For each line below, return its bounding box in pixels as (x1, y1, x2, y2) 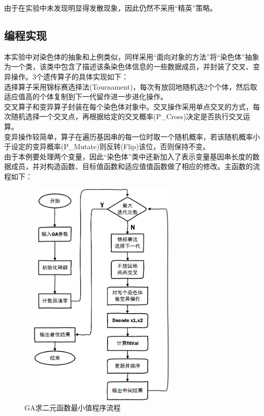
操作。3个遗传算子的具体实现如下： (11, 71, 128, 81)
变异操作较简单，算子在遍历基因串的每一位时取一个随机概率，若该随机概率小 (4, 131, 260, 142)
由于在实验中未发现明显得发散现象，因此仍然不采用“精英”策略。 (4, 3, 217, 13)
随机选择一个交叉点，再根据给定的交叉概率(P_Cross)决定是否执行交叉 (11, 111, 243, 122)
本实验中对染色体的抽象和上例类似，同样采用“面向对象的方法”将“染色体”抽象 (4, 51, 259, 62)
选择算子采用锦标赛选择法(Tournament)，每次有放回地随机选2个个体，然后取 (4, 81, 257, 92)
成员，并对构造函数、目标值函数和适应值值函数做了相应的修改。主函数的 (11, 161, 253, 172)
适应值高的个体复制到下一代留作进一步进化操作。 (4, 91, 168, 102)
